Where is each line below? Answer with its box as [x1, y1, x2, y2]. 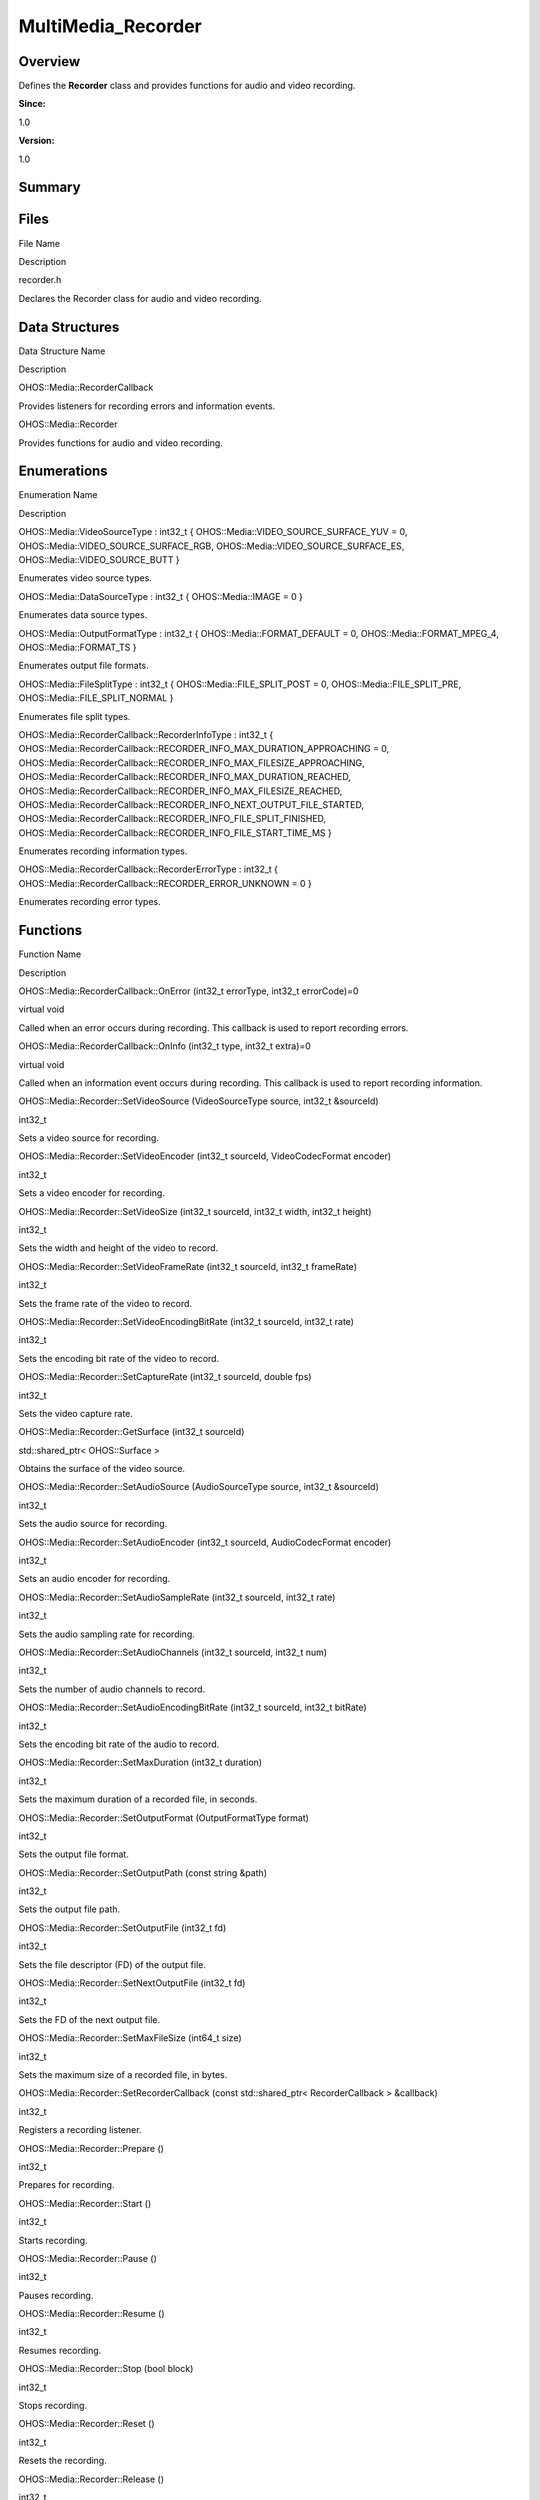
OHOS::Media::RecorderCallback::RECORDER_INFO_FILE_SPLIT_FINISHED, [18, 813, 327, 825]
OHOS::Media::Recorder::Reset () [18, 2418, 155, 2430]
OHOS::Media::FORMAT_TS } [18, 641, 137, 653]
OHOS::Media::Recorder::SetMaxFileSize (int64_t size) [18, 2032, 242, 2044]
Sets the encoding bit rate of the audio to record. [18, 1738, 220, 1750]
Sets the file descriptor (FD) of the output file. [18, 1958, 207, 1970]
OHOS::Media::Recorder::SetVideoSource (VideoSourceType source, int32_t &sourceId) [18, 1095, 379, 1107]
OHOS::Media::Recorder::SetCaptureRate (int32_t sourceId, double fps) [18, 1371, 312, 1383]
